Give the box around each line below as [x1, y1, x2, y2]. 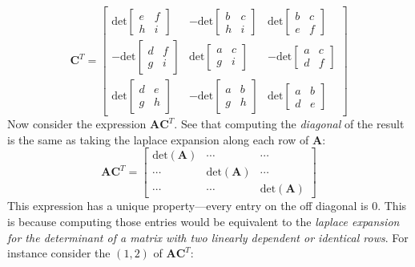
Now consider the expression [7, 115, 147, 132]
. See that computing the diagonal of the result [174, 115, 405, 132]
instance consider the [7, 245, 111, 261]
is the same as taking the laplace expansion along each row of [7, 131, 309, 148]
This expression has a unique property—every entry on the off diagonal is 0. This [7, 197, 407, 214]
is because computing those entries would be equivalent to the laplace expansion [7, 212, 400, 229]
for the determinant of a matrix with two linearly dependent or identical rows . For [7, 229, 409, 245]
